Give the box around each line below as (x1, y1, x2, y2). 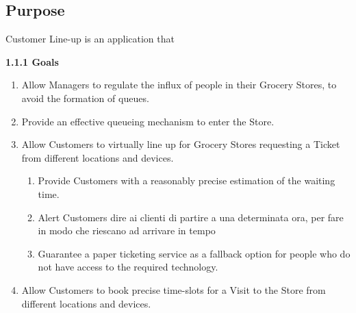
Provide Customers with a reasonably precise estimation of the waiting (38, 173, 335, 188)
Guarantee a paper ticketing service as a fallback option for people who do (38, 246, 351, 260)
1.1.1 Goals (5, 54, 59, 68)
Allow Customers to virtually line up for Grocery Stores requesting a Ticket (21, 137, 340, 151)
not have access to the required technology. (38, 260, 218, 274)
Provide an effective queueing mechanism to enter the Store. (21, 114, 275, 128)
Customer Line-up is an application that (5, 32, 175, 46)
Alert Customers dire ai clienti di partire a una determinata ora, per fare (38, 210, 344, 224)
